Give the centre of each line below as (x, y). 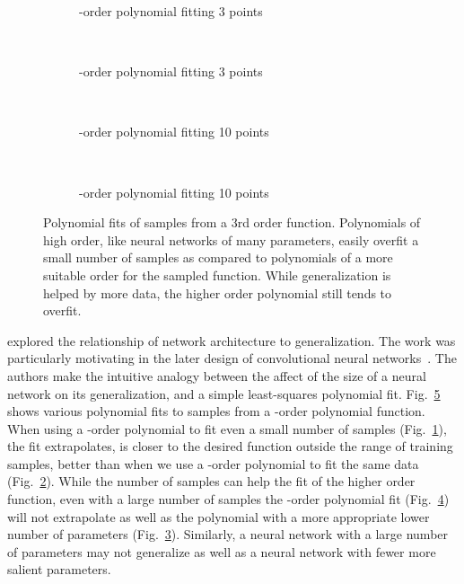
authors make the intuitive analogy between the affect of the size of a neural (217, 375)
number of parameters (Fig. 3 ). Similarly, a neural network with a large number (228, 534)
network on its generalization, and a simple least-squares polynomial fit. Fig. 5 (224, 393)
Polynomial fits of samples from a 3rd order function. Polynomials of (232, 222)
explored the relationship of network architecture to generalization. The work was (232, 340)
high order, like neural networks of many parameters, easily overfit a (231, 239)
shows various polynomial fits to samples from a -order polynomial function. (216, 411)
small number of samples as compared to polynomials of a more (218, 257)
